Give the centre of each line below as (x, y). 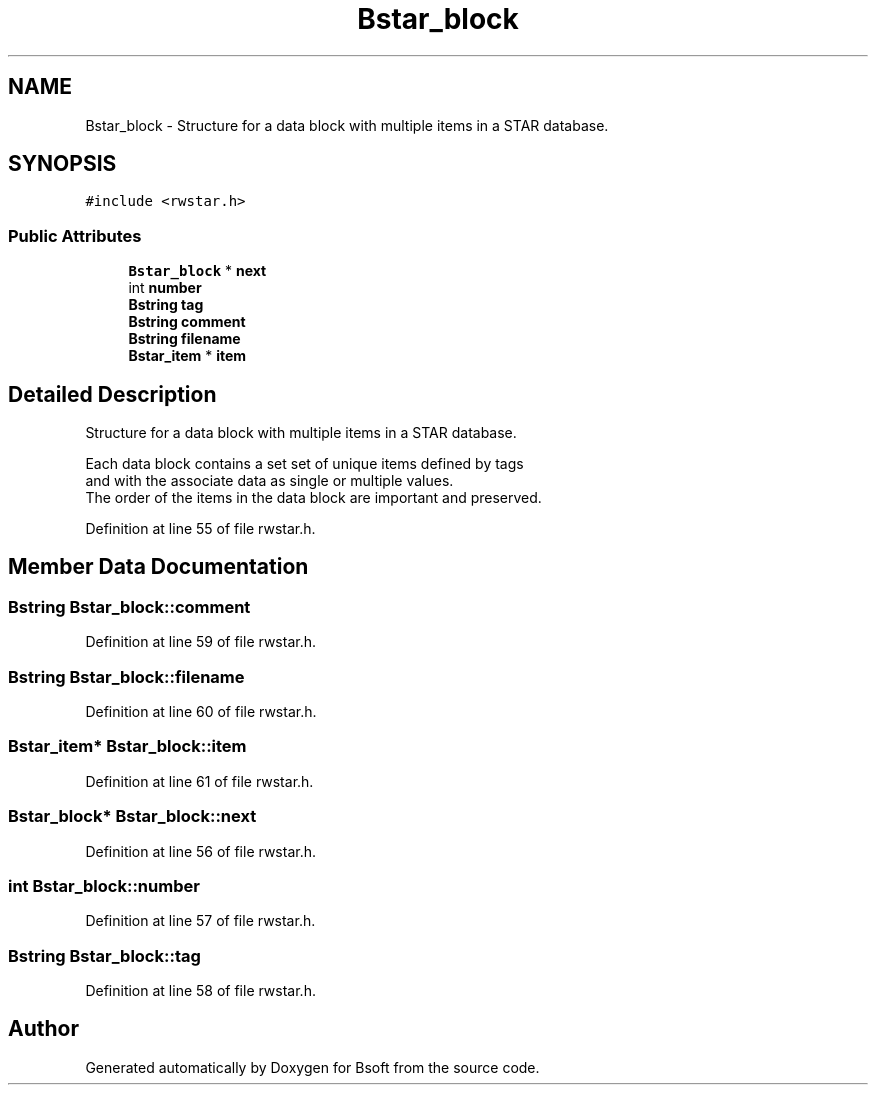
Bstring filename (184, 339)
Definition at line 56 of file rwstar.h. (200, 851)
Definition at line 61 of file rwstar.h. (199, 781)
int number (165, 288)
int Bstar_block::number (104, 885)
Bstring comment (187, 322)
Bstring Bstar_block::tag (104, 955)
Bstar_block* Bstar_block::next (132, 816)
